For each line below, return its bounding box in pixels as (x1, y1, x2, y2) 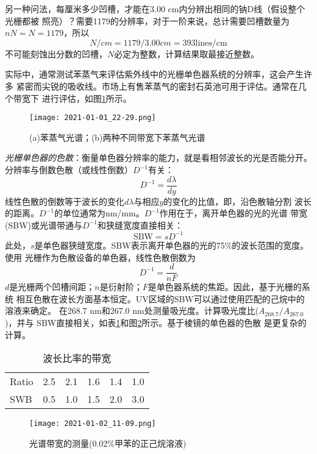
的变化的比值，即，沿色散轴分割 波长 (163, 194, 312, 207)
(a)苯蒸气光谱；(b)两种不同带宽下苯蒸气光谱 (29, 130, 205, 143)
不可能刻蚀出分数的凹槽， (5, 47, 107, 60)
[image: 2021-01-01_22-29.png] (29, 113, 156, 122)
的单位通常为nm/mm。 (54, 207, 144, 219)
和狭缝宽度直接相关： (97, 218, 183, 231)
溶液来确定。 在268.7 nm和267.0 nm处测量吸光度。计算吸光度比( (5, 304, 259, 317)
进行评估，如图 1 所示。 (41, 91, 132, 104)
